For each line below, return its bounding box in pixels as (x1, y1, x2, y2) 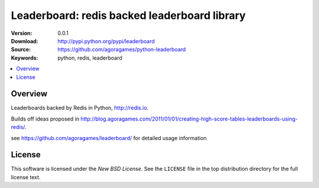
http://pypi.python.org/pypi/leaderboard (57, 37, 155, 44)
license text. (11, 173, 41, 180)
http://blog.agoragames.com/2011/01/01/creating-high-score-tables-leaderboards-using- (80, 115, 298, 122)
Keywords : (11, 54, 38, 61)
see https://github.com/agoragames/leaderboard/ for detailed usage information (11, 134, 207, 141)
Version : (11, 30, 32, 37)
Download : (11, 37, 38, 44)
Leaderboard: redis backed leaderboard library (11, 9, 246, 22)
